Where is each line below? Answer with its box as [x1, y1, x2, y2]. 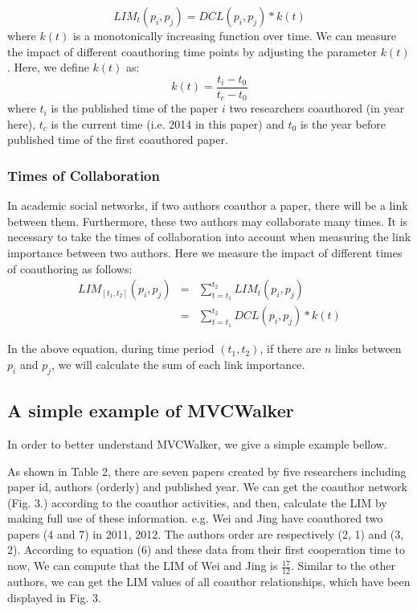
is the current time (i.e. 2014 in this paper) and [51, 115, 284, 132]
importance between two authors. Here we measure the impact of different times [7, 244, 403, 261]
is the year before [300, 115, 386, 132]
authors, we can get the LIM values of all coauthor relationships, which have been [7, 572, 411, 589]
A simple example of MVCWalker [7, 398, 294, 423]
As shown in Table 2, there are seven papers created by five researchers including [7, 462, 407, 479]
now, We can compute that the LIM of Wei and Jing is [7, 557, 278, 574]
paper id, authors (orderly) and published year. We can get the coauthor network [7, 478, 407, 495]
